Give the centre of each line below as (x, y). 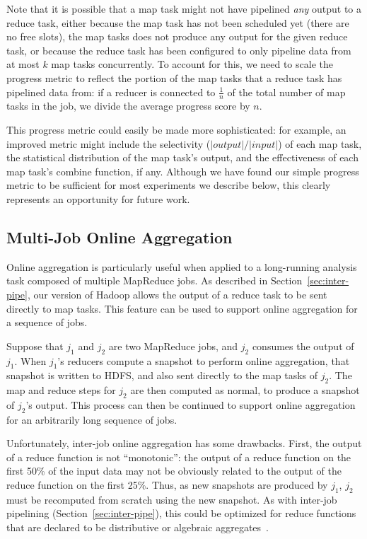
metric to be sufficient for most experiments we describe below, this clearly (169, 185)
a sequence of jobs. (47, 322)
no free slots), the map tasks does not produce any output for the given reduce (177, 36)
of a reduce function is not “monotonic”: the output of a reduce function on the (179, 457)
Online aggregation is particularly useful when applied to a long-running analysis (182, 266)
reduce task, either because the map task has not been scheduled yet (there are (178, 22)
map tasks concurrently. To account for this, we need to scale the (192, 64)
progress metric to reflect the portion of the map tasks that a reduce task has (174, 77)
